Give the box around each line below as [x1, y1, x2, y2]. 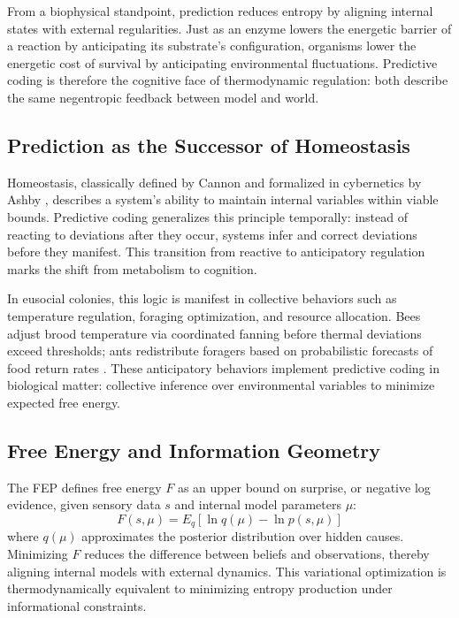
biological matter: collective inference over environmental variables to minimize [7, 376, 435, 394]
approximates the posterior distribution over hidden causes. [81, 527, 404, 546]
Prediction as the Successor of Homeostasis [7, 131, 410, 158]
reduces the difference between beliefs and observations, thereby [84, 544, 430, 562]
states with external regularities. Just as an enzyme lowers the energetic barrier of [7, 19, 452, 37]
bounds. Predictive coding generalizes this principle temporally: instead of [7, 207, 408, 225]
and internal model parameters [174, 495, 341, 514]
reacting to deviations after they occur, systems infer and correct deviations [7, 225, 417, 243]
